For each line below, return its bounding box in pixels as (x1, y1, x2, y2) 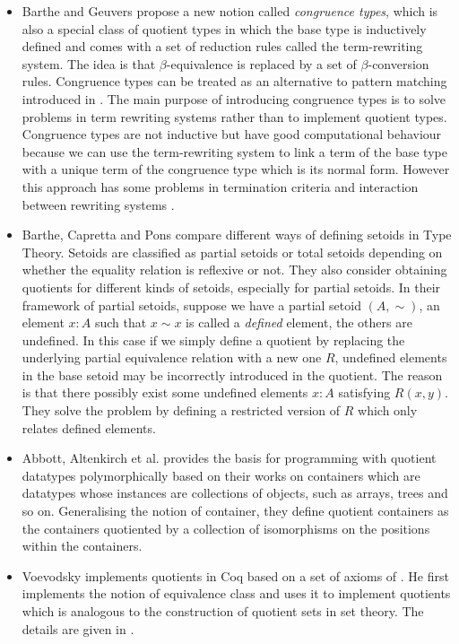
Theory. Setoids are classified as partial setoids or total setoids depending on (22, 242, 443, 261)
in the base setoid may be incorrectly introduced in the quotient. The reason (22, 365, 443, 384)
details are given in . (22, 619, 134, 638)
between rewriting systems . (22, 195, 175, 213)
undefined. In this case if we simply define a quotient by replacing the (22, 330, 405, 349)
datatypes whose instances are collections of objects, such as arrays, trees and (22, 483, 448, 502)
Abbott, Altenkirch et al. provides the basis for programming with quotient (22, 448, 437, 467)
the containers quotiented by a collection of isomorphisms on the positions (22, 518, 430, 537)
